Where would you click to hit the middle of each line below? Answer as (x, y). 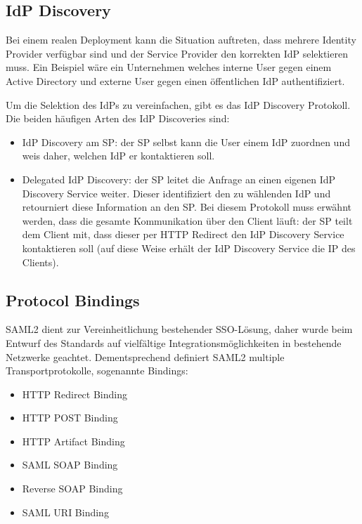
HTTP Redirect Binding (75, 394)
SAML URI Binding (65, 512)
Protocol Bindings (73, 300)
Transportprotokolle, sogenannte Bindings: (97, 371)
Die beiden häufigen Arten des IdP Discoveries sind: (118, 118)
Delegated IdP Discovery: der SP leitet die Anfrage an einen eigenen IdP (179, 179)
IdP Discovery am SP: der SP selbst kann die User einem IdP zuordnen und (186, 142)
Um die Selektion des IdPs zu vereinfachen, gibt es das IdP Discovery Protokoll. (178, 104)
